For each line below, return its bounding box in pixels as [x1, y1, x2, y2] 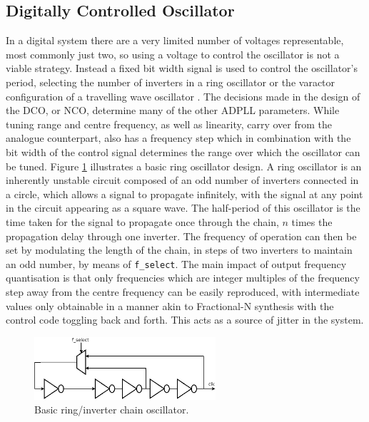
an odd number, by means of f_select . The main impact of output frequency [6, 256, 347, 271]
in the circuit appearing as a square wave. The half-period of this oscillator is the [6, 200, 360, 215]
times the [291, 214, 333, 229]
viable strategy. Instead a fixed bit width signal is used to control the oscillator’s [6, 61, 358, 76]
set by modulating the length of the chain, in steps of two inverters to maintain [6, 242, 353, 257]
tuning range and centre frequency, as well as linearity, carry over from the [6, 116, 333, 131]
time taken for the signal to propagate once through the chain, [6, 214, 279, 229]
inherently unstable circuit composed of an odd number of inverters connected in [6, 173, 359, 187]
